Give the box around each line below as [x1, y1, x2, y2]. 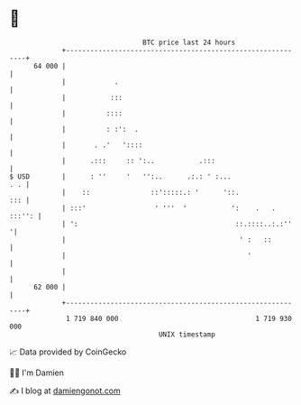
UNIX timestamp [158, 329, 216, 339]
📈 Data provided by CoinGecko [9, 346, 127, 357]
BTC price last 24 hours [142, 38, 236, 47]
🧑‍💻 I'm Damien [9, 367, 65, 378]
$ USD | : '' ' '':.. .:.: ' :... [9, 171, 232, 181]
